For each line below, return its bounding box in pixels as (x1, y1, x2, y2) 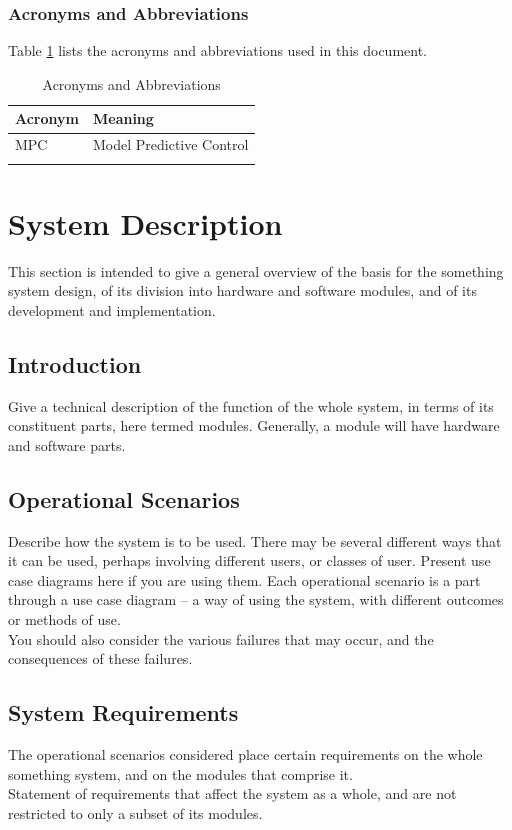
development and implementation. (8, 299, 216, 320)
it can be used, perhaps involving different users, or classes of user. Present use (8, 550, 491, 571)
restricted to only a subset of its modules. (8, 802, 263, 823)
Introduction (8, 348, 142, 379)
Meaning (92, 108, 154, 129)
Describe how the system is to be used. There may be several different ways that (8, 530, 502, 551)
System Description (8, 202, 283, 243)
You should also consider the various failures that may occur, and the (8, 628, 434, 649)
